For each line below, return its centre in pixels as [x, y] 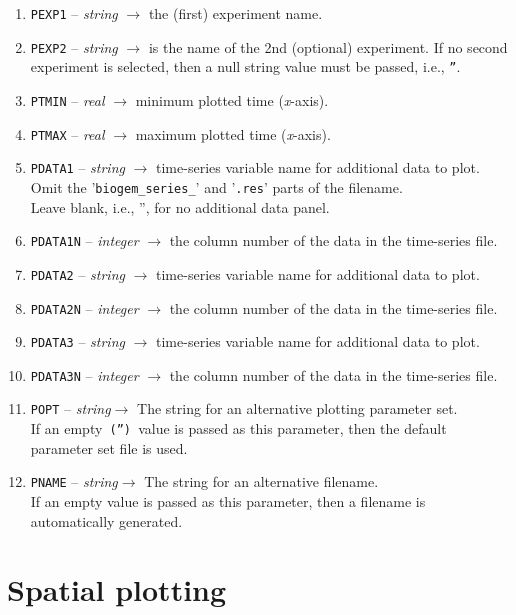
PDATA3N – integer [84, 374]
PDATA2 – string [77, 273]
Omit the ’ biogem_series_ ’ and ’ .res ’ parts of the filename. [216, 186]
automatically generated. [106, 520]
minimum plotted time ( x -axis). [232, 99]
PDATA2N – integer [84, 307]
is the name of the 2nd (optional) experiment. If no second [328, 46]
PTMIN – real [67, 99]
